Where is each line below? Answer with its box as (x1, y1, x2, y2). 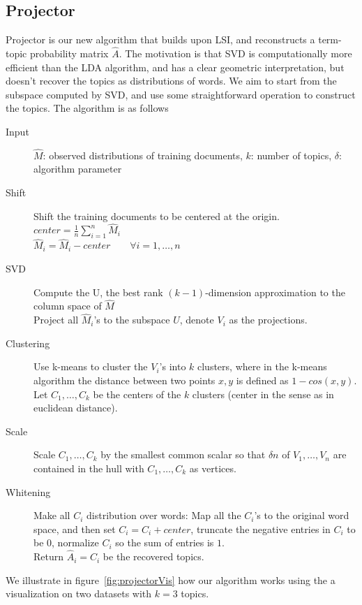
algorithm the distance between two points (33, 373, 216, 387)
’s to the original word (254, 508, 349, 523)
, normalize (52, 535, 99, 550)
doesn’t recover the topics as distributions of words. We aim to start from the (6, 73, 337, 88)
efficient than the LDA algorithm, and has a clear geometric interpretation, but (6, 59, 345, 74)
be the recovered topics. (103, 549, 204, 564)
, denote (179, 312, 214, 327)
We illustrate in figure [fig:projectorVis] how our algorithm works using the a (6, 572, 335, 587)
